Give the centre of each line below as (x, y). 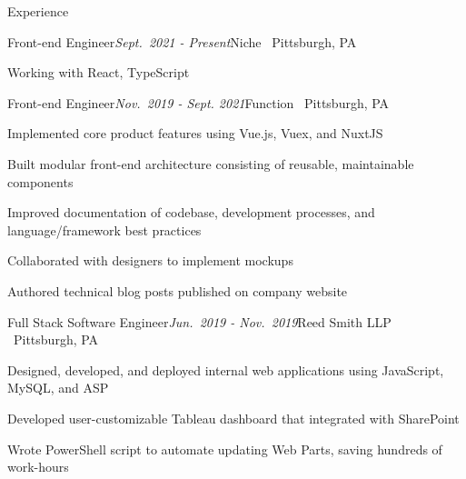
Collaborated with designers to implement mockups (150, 260)
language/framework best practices (104, 230)
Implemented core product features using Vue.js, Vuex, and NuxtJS (195, 133)
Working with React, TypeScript (99, 72)
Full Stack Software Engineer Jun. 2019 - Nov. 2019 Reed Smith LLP (199, 321)
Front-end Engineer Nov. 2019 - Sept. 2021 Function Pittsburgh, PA (198, 102)
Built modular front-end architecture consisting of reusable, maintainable (211, 163)
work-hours (38, 467)
